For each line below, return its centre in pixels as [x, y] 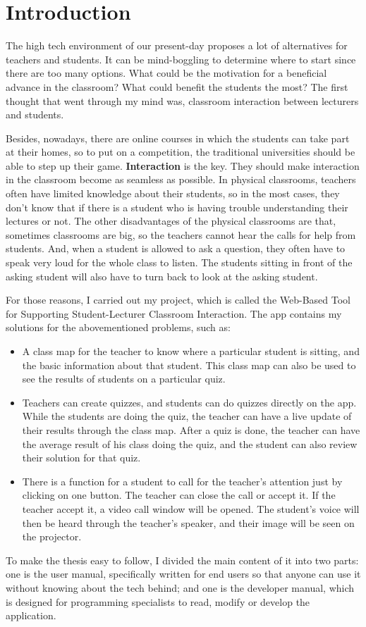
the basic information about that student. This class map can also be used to [189, 365]
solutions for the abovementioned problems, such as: [118, 327]
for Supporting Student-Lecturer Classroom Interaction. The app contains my [174, 313]
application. [31, 615]
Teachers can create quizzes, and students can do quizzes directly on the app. [189, 402]
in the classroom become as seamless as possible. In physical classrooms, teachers [181, 179]
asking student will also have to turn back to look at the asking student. [162, 276]
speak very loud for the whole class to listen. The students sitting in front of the [179, 262]
